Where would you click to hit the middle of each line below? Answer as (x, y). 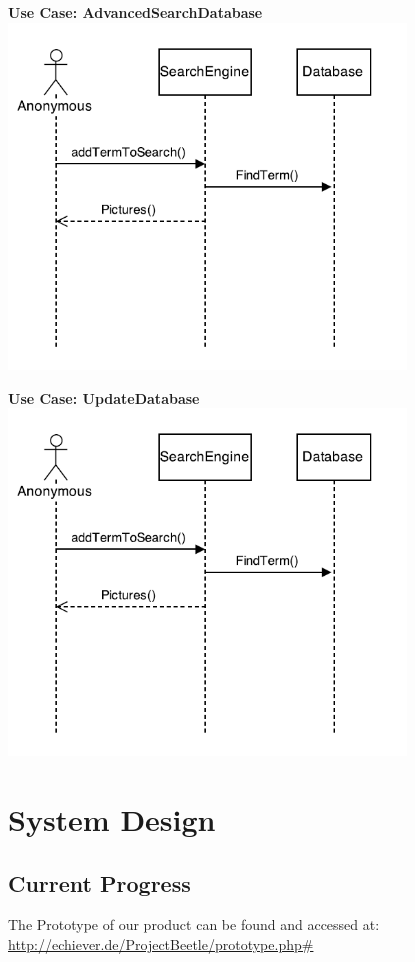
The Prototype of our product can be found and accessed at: (194, 924)
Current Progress (99, 882)
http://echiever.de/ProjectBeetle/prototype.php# (161, 943)
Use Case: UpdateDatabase (104, 397)
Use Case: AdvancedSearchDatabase (135, 12)
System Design (112, 818)
